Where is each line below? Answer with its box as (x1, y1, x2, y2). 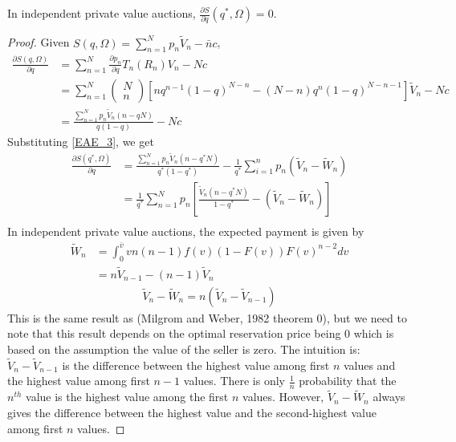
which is (353, 325, 394, 342)
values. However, (242, 388, 324, 405)
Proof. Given (7, 34, 70, 51)
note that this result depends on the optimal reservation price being (7, 325, 341, 342)
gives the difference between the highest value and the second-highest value (7, 404, 377, 421)
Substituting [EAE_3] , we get (7, 133, 154, 150)
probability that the (299, 372, 397, 389)
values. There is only (183, 372, 285, 389)
